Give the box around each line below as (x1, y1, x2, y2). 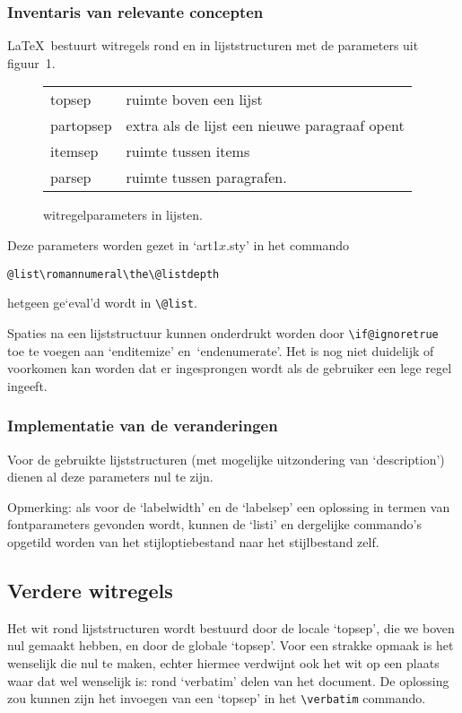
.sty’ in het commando (226, 236, 350, 254)
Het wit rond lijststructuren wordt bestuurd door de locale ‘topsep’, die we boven (7, 618, 455, 637)
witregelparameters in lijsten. (43, 205, 203, 224)
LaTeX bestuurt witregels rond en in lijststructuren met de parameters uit (7, 36, 419, 55)
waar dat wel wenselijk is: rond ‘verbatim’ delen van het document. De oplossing (7, 671, 449, 690)
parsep (50, 167, 92, 188)
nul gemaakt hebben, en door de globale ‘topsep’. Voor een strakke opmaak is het (7, 636, 454, 655)
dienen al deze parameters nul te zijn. (7, 467, 214, 486)
